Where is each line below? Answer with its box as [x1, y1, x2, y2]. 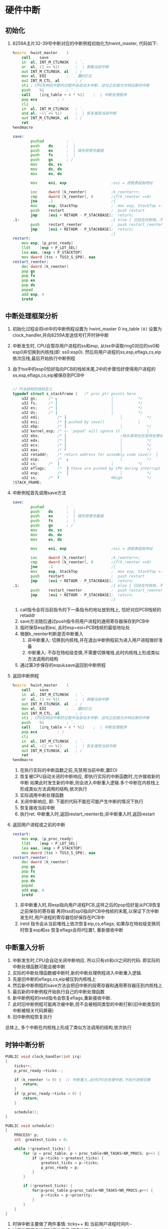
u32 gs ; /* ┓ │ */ [21, 396, 143, 401]
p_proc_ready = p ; [40, 1165, 79, 1170]
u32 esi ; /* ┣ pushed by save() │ [21, 419, 140, 424]
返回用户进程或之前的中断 [12, 822, 65, 828]
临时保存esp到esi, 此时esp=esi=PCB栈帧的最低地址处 [19, 625, 130, 631]
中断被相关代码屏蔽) [12, 1007, 54, 1013]
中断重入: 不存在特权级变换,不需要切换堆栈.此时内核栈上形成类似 [27, 650, 160, 656]
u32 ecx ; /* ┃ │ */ [21, 442, 151, 448]
